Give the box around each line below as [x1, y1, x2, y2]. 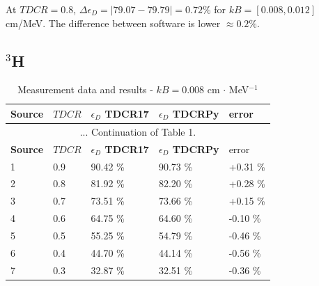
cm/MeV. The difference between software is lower [6, 15, 221, 30]
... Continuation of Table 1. [79, 124, 196, 138]
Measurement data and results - [17, 82, 153, 97]
